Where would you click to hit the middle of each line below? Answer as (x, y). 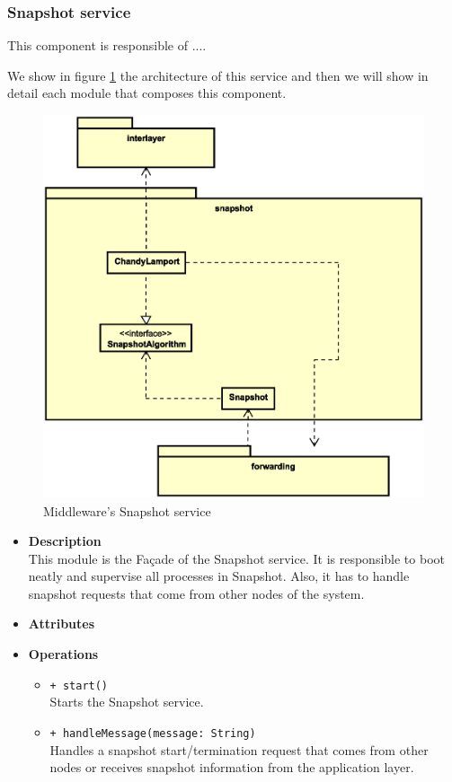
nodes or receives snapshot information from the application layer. (232, 767)
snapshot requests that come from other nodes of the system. (196, 593)
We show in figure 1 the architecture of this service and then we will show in (218, 75)
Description (65, 541)
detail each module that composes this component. (147, 93)
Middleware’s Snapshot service (127, 510)
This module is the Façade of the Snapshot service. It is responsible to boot (236, 558)
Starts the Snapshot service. (127, 702)
